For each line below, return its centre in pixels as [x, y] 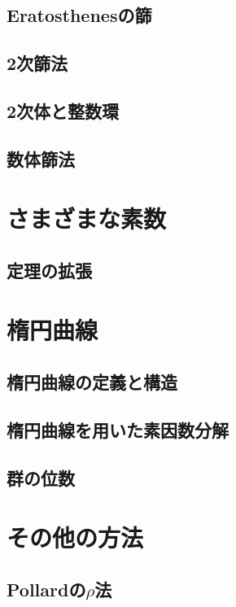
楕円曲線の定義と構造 [92, 382]
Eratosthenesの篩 [79, 15]
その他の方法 [75, 537]
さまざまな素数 [87, 218]
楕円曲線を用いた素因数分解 [118, 429]
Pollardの [46, 589]
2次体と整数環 [63, 110]
